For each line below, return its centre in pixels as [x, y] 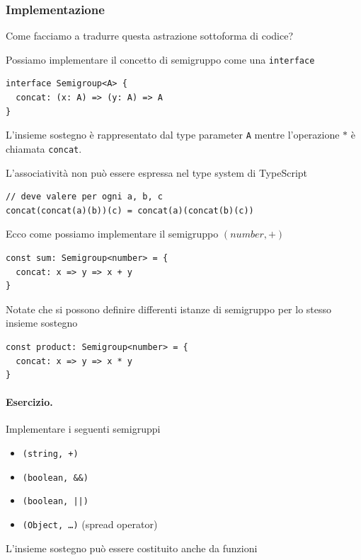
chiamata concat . [44, 148]
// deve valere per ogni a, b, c [84, 197]
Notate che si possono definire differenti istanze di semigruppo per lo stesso [169, 309]
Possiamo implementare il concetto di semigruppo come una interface [160, 59]
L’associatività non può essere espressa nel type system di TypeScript [157, 172]
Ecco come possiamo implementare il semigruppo [112, 234]
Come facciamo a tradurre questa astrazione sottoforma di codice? [149, 36]
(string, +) [50, 454]
